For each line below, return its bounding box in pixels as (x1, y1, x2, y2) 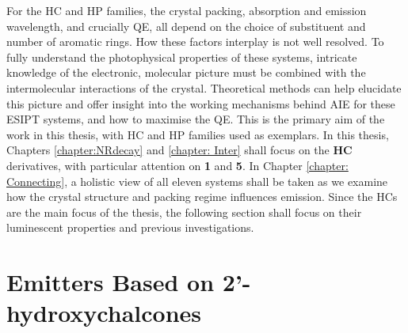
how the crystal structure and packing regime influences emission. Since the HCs (6, 188, 398, 205)
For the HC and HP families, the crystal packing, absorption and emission (6, 2, 367, 18)
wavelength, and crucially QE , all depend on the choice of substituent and (6, 17, 366, 34)
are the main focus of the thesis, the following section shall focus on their (6, 203, 362, 220)
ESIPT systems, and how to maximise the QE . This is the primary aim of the (6, 111, 385, 127)
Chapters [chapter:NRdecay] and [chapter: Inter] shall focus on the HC (6, 142, 353, 158)
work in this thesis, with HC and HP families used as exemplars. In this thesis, (6, 126, 389, 142)
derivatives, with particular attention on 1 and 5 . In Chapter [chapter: (6, 157, 349, 173)
